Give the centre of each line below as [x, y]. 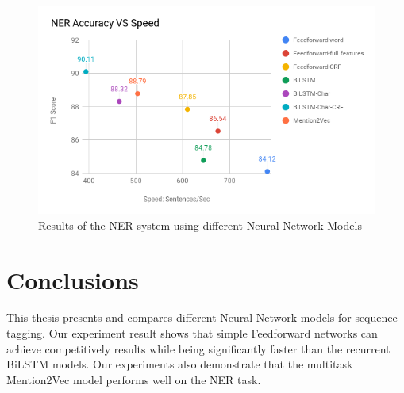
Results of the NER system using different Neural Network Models [200, 225]
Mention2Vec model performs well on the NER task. [134, 379]
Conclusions [73, 279]
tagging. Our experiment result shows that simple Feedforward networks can [192, 333]
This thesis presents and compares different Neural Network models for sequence [202, 317]
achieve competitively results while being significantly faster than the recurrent [198, 348]
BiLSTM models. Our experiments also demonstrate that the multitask [180, 364]
